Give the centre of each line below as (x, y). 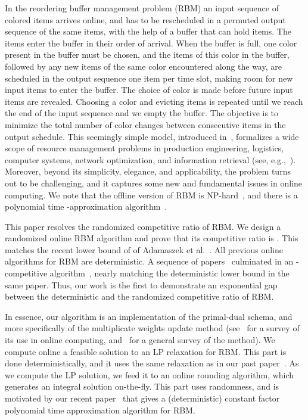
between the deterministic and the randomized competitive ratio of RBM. (139, 296)
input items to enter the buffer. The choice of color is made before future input (149, 90)
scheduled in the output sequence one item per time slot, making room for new (149, 78)
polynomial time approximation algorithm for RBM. (100, 410)
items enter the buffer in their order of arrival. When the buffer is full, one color (151, 43)
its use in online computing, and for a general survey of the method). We (140, 340)
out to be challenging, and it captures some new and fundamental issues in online (153, 183)
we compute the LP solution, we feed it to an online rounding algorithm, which (150, 374)
